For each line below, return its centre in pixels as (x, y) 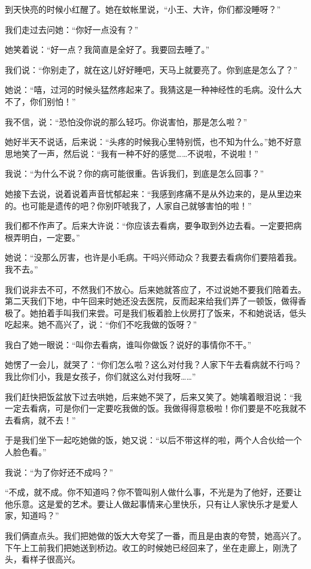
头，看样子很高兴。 (42, 559)
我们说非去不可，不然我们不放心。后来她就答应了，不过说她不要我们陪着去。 (155, 289)
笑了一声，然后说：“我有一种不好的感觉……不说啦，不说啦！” (140, 153)
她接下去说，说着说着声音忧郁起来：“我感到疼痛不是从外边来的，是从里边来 (153, 193)
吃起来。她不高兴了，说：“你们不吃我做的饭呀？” (101, 324)
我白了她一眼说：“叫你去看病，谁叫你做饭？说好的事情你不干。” (128, 344)
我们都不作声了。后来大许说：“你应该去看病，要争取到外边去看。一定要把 (149, 226)
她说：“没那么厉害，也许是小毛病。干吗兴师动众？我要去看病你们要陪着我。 (153, 257)
